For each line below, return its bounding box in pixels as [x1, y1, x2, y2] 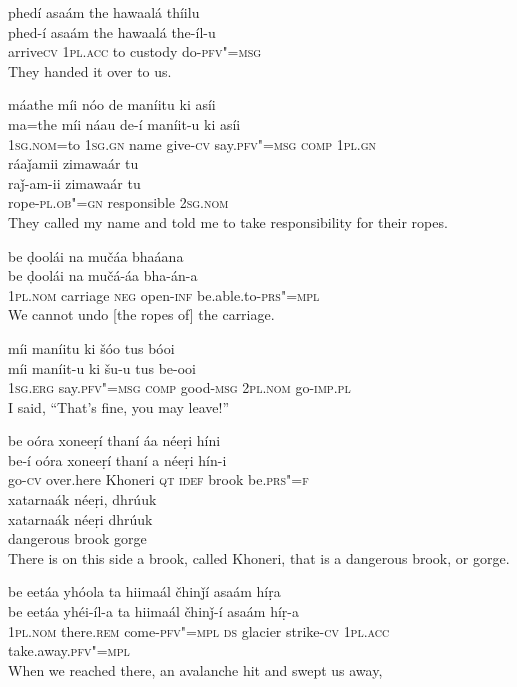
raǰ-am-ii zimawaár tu [8, 172, 141, 193]
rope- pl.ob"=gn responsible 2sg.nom [8, 192, 229, 213]
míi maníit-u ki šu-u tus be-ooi [8, 357, 196, 378]
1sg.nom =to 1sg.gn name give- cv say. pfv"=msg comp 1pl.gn [8, 133, 377, 154]
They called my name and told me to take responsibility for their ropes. [8, 211, 448, 232]
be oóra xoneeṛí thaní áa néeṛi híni [8, 430, 221, 451]
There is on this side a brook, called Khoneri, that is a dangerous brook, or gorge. [8, 547, 510, 568]
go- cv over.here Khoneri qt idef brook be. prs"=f [8, 469, 309, 490]
